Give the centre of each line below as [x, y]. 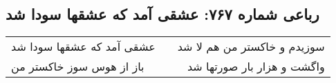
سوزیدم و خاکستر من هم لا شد [251, 47]
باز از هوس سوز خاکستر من [78, 67]
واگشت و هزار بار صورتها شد [256, 67]
